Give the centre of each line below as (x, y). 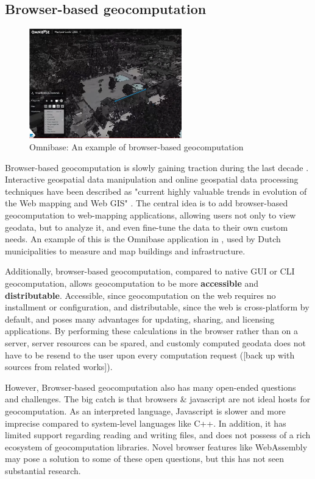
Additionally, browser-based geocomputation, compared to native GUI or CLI (150, 271)
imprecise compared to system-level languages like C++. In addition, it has (146, 423)
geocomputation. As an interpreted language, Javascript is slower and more (145, 411)
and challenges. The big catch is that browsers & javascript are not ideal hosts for (158, 399)
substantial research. (43, 470)
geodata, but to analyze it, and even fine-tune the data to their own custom (147, 227)
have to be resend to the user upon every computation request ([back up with (150, 355)
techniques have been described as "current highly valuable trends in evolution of (156, 191)
